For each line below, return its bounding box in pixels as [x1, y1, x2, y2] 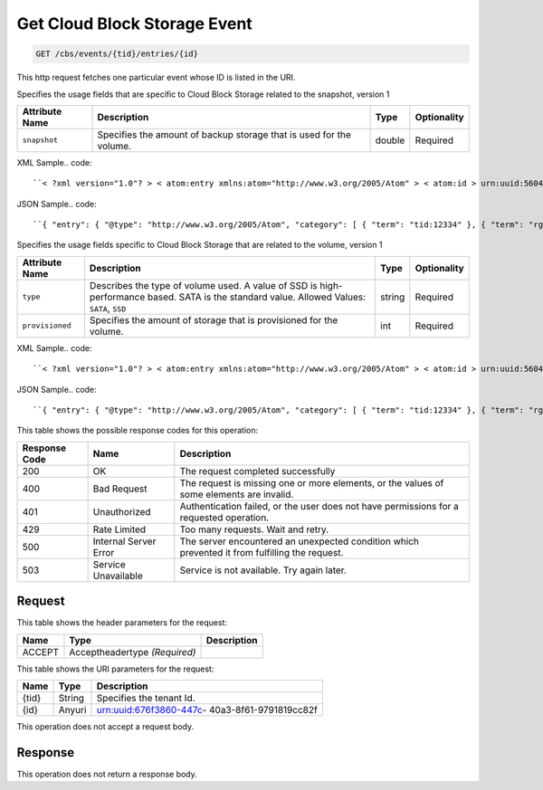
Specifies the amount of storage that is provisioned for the [89, 313, 338, 326]
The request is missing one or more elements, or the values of [179, 476, 444, 489]
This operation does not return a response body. [16, 769, 198, 780]
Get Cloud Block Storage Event [16, 14, 252, 33]
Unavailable [92, 569, 144, 582]
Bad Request [92, 482, 148, 495]
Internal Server [92, 535, 157, 547]
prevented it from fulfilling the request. [179, 546, 344, 558]
